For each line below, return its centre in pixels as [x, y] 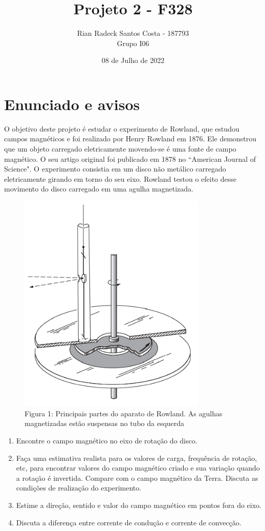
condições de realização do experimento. [79, 488]
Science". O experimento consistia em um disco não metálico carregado [115, 169]
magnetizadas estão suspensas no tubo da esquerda [105, 423]
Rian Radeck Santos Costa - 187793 [133, 33]
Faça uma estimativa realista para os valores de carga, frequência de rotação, [137, 458]
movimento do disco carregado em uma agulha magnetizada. [99, 189]
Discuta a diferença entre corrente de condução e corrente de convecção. [129, 522]
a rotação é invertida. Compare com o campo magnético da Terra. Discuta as [137, 477]
